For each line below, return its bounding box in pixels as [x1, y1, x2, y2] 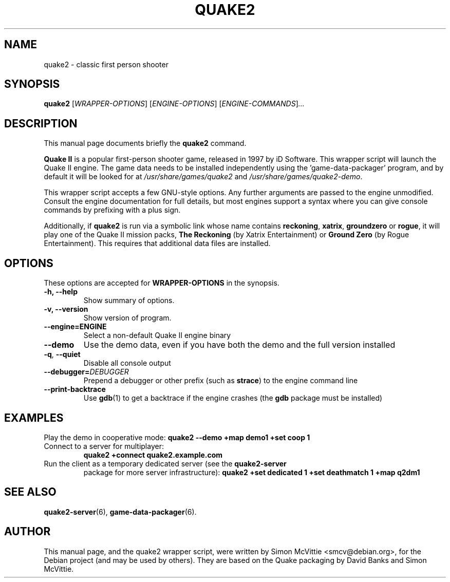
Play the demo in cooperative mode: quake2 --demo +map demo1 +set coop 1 [44, 433, 310, 442]
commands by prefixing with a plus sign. [44, 205, 181, 215]
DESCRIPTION [4, 117, 78, 130]
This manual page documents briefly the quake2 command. [44, 139, 247, 148]
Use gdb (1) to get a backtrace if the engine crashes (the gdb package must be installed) [83, 393, 383, 403]
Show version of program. [83, 313, 172, 323]
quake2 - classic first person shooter [44, 60, 168, 69]
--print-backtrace [44, 385, 106, 394]
